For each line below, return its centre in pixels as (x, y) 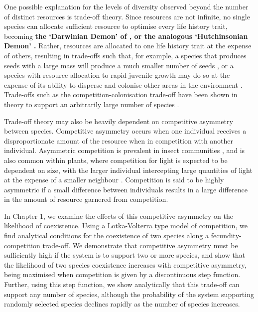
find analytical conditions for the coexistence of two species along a (106, 235)
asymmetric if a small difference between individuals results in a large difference (126, 189)
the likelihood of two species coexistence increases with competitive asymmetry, (125, 264)
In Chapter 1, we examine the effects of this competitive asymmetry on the (119, 216)
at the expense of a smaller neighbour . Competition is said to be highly (114, 180)
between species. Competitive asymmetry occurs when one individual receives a (125, 131)
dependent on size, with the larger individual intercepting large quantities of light (128, 170)
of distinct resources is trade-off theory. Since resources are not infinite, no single (127, 16)
